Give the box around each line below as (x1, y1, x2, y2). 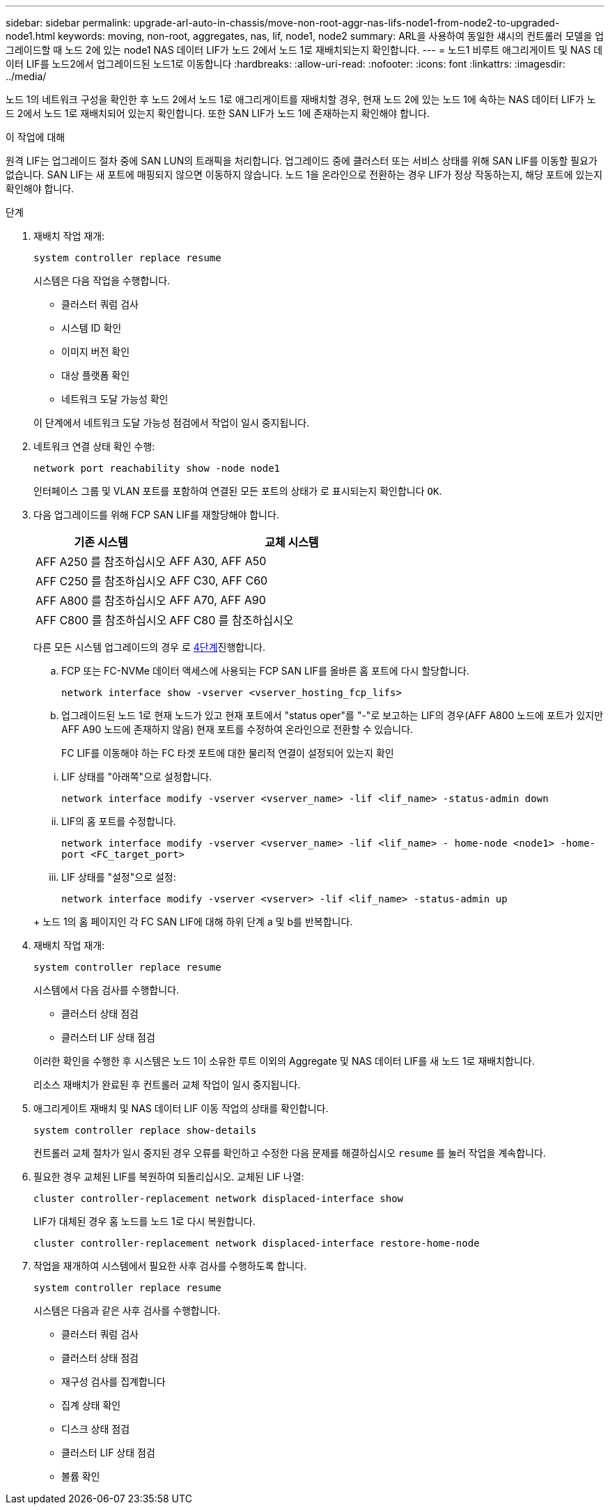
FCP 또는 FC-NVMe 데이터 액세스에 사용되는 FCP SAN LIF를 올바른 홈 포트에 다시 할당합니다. (61, 665, 469, 677)
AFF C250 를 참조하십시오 (36, 574, 166, 588)
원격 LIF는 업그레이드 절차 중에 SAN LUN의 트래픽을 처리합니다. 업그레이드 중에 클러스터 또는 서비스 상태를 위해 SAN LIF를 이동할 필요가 (6, 155, 597, 167)
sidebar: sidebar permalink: (6, 17, 131, 29)
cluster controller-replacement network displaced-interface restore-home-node (33, 1238, 480, 1249)
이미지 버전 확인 (61, 346, 130, 357)
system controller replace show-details (33, 1125, 257, 1136)
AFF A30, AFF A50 (169, 554, 267, 568)
